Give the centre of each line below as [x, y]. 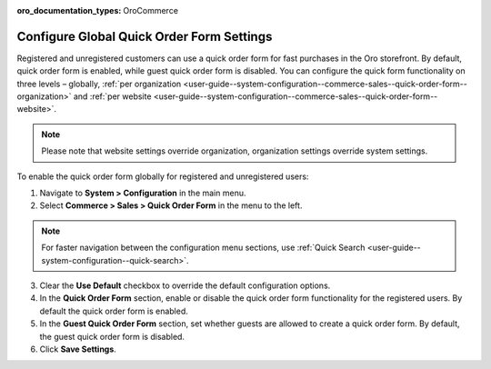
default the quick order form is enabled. [114, 311]
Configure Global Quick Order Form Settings [145, 36]
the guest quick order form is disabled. [112, 336]
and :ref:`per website [112, 96]
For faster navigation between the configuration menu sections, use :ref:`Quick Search [203, 248]
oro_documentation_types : [69, 10]
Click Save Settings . [78, 349]
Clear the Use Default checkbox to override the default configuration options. [185, 285]
